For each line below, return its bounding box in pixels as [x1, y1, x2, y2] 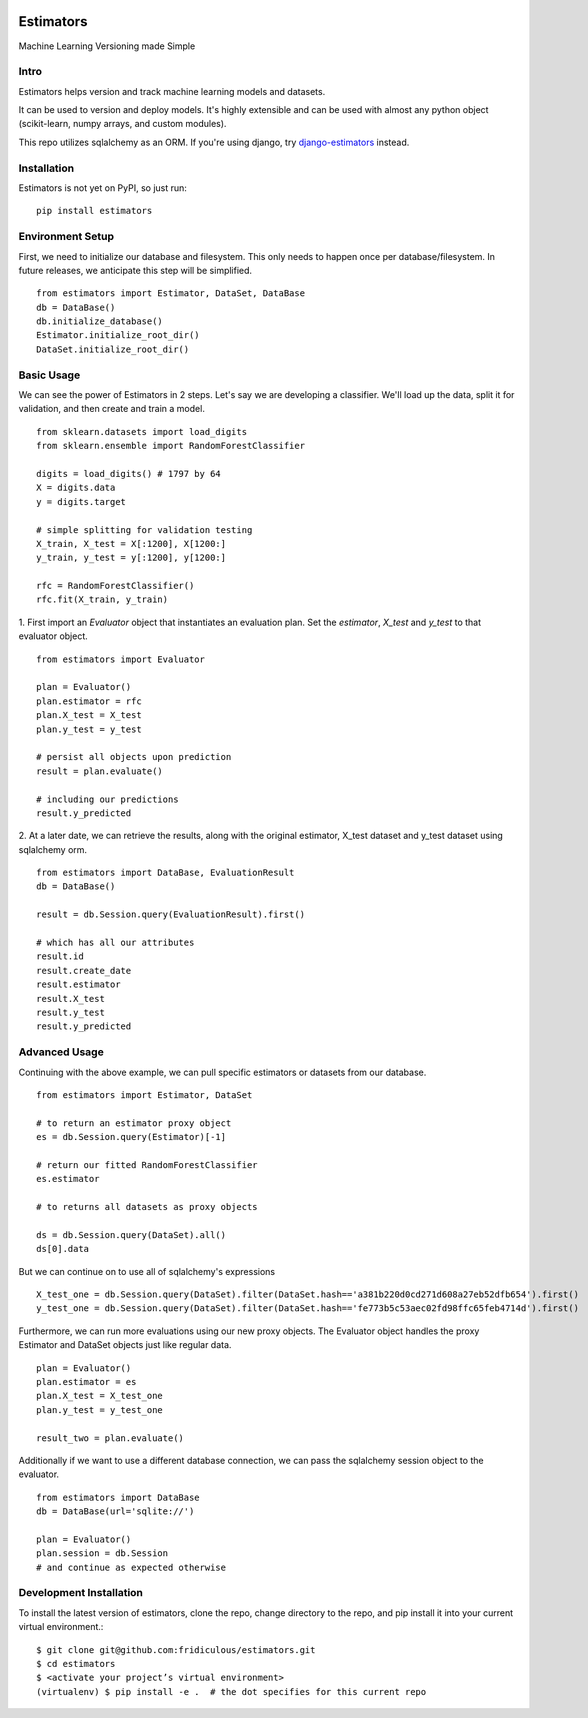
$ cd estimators [36, 1658, 116, 1669]
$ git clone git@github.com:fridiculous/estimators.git [36, 1644, 316, 1655]
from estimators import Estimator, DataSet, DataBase [36, 288, 305, 299]
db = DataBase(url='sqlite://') [36, 1506, 195, 1517]
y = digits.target [36, 496, 127, 507]
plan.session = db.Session [36, 1548, 169, 1559]
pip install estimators [36, 205, 153, 217]
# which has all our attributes [36, 937, 195, 949]
